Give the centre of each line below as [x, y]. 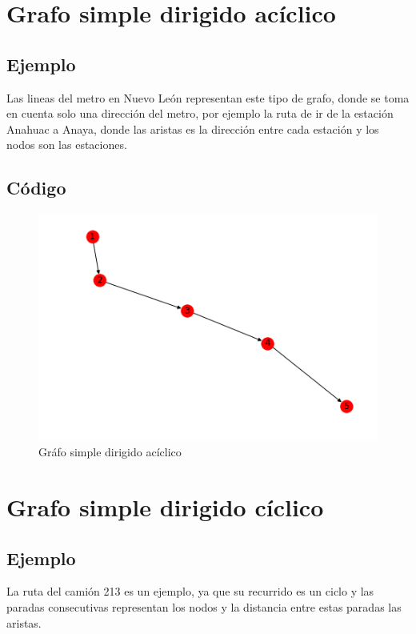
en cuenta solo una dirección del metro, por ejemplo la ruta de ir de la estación [200, 113]
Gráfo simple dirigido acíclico [110, 452]
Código [36, 188]
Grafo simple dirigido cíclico [165, 507]
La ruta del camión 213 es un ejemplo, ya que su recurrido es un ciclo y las [190, 591]
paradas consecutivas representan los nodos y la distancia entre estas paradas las [204, 607]
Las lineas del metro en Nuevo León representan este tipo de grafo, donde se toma [208, 97]
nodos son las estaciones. [67, 144]
